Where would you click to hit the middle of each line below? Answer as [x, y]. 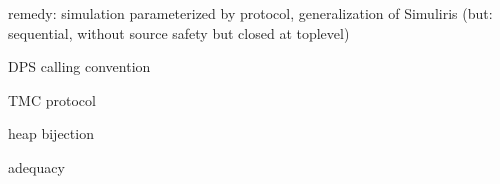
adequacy [36, 166]
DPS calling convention [79, 66]
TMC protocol [52, 99]
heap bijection [51, 133]
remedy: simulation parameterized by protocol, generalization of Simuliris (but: [250, 13]
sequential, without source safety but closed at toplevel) [179, 32]
